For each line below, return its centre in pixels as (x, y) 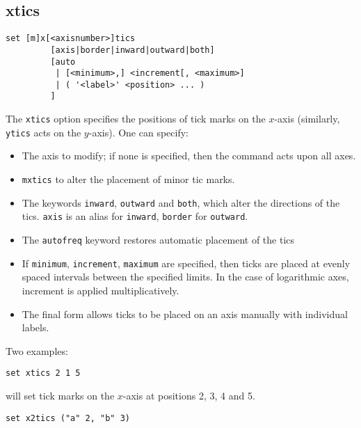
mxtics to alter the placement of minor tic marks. (128, 179)
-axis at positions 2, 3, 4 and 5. (189, 395)
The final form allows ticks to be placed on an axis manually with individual (185, 314)
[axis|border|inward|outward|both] (133, 50)
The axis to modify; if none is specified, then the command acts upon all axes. (189, 156)
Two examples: (37, 350)
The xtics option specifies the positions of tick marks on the (136, 119)
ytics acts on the (43, 132)
